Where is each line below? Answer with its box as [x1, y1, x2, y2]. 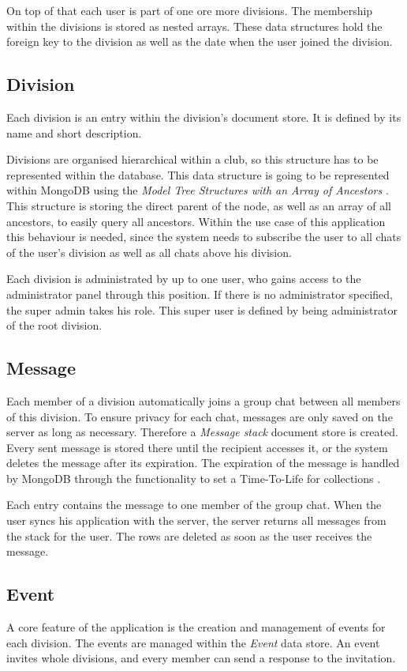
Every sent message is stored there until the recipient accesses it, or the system [6, 439, 388, 455]
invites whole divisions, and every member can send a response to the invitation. [6, 650, 396, 666]
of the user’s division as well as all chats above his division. [6, 243, 292, 260]
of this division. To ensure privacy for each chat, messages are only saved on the [6, 408, 393, 424]
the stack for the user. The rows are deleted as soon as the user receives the [6, 527, 372, 544]
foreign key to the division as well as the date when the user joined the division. [6, 33, 393, 50]
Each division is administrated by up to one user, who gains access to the [6, 270, 361, 287]
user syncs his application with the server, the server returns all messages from [6, 512, 386, 529]
